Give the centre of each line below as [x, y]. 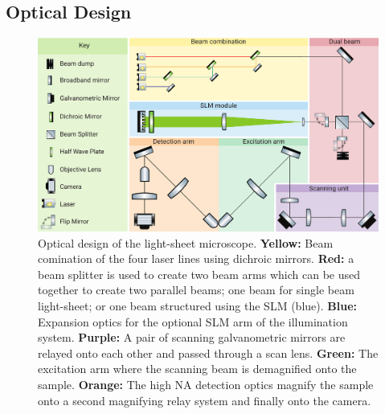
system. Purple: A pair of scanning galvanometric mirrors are [192, 337]
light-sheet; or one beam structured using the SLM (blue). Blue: [197, 305]
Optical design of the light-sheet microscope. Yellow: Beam [186, 242]
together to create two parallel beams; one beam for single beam [196, 290]
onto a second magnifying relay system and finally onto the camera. [205, 400]
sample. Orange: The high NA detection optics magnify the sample [206, 384]
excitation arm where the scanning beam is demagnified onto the [197, 369]
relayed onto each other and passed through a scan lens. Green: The [208, 353]
